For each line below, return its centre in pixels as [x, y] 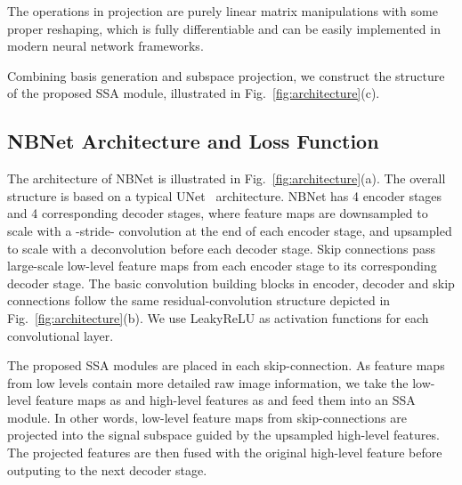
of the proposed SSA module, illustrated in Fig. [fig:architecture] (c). [194, 93]
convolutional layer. [61, 335]
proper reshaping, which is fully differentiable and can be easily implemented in [224, 28]
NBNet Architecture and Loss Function [193, 141]
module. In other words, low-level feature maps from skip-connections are [207, 417]
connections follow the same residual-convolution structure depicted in [199, 300]
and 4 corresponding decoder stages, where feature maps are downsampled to [218, 213]
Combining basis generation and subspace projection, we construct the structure [226, 75]
